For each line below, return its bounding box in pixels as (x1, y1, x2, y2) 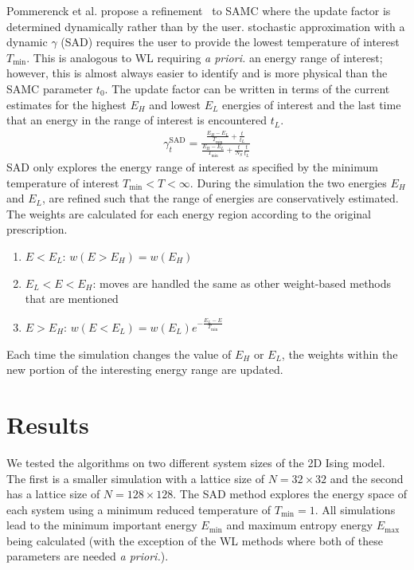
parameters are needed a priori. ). (6, 548, 169, 564)
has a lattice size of (6, 485, 100, 502)
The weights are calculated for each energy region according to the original (6, 205, 372, 222)
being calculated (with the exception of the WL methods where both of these (6, 532, 383, 548)
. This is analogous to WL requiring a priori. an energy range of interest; (26, 49, 383, 65)
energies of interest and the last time (222, 96, 401, 112)
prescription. (6, 221, 68, 238)
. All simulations (314, 501, 396, 517)
